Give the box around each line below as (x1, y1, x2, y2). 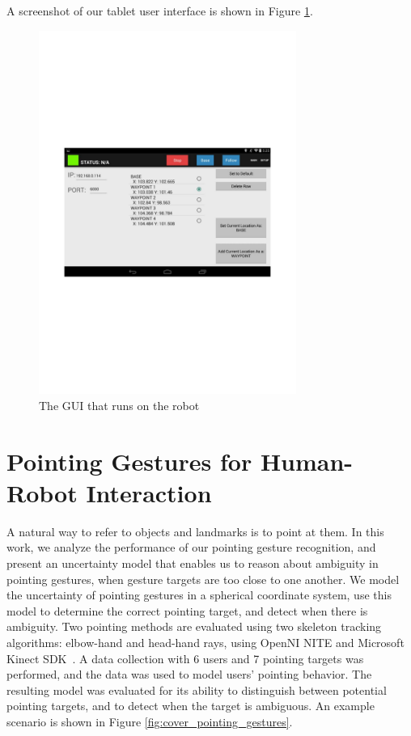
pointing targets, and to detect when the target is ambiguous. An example (6, 697, 375, 714)
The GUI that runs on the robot (39, 396, 200, 413)
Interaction (86, 476, 212, 509)
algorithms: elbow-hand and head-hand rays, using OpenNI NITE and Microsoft (6, 634, 405, 651)
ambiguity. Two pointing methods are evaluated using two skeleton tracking (6, 618, 382, 635)
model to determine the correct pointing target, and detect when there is (6, 602, 368, 619)
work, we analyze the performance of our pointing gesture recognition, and (6, 539, 376, 556)
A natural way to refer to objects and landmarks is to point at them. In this (6, 522, 384, 539)
